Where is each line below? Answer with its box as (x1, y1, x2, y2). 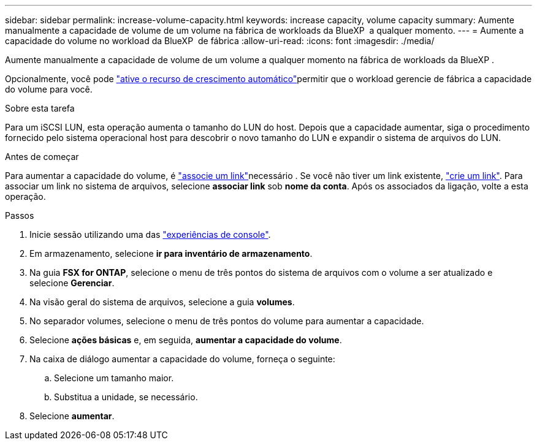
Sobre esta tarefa (5, 103, 75, 113)
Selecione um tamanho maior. (54, 373, 174, 383)
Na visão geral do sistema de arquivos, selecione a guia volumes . (29, 297, 295, 307)
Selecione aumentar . (29, 411, 115, 421)
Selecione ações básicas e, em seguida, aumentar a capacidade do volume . (29, 335, 342, 345)
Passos (5, 210, 34, 221)
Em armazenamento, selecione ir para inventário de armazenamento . (29, 248, 313, 259)
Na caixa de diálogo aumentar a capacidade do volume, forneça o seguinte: (29, 354, 335, 364)
